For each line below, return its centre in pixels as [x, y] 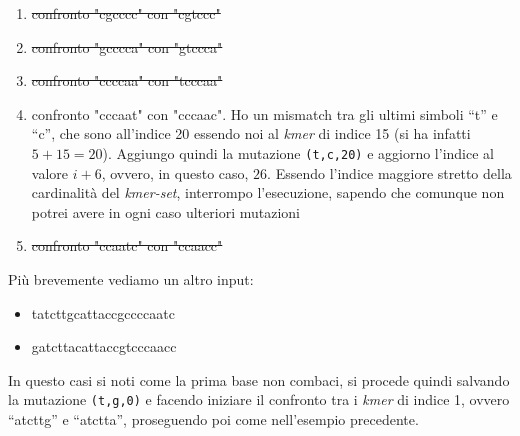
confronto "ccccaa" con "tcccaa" [127, 80]
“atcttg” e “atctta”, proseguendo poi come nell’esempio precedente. [213, 419]
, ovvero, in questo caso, [175, 172]
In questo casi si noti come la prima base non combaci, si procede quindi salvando [259, 379]
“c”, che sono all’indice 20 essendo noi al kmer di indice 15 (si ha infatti [251, 133]
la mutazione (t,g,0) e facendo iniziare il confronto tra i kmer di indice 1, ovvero [259, 399]
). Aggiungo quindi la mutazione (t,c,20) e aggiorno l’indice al [298, 152]
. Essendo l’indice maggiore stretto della [389, 172]
